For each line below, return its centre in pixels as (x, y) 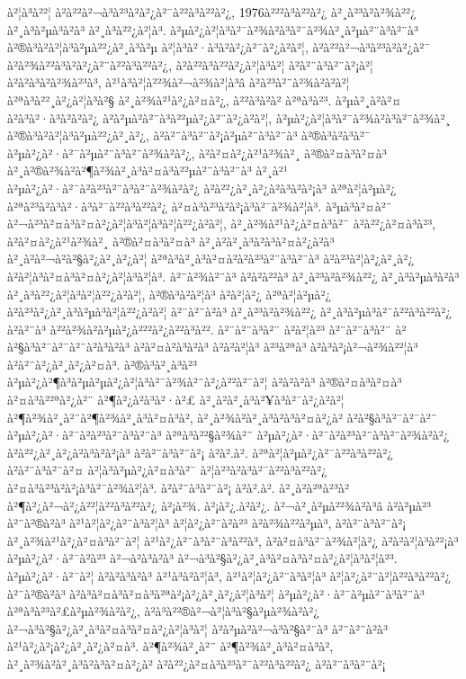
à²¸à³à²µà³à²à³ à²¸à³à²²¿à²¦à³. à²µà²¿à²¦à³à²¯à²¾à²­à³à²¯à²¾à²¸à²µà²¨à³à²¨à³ (213, 29)
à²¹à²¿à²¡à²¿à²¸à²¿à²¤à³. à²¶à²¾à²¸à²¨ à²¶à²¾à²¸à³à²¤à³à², (170, 646)
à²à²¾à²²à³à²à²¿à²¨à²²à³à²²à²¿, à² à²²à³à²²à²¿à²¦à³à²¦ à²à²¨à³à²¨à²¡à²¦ (190, 64)
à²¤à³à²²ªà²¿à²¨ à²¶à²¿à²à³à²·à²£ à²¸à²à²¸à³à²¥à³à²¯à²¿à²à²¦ (176, 400)
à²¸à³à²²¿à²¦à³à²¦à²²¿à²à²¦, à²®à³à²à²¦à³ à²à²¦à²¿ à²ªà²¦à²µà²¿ (170, 294)
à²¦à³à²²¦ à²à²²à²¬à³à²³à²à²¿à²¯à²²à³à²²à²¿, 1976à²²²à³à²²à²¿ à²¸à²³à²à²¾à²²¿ (212, 12)
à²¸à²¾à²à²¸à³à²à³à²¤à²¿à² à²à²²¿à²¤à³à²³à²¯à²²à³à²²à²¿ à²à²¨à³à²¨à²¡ (197, 663)
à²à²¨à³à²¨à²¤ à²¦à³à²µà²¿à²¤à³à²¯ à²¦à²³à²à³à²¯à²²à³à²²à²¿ (167, 470)
